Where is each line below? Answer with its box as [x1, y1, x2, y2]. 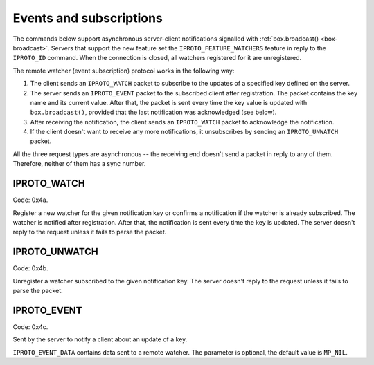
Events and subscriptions [12, 10, 163, 26]
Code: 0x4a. [12, 196, 48, 204]
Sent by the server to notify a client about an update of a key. [12, 335, 188, 344]
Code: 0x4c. [12, 322, 48, 331]
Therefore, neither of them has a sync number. [12, 160, 146, 168]
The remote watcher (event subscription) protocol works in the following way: [12, 66, 235, 75]
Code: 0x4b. [12, 264, 48, 272]
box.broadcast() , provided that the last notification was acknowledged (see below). [30, 108, 277, 117]
